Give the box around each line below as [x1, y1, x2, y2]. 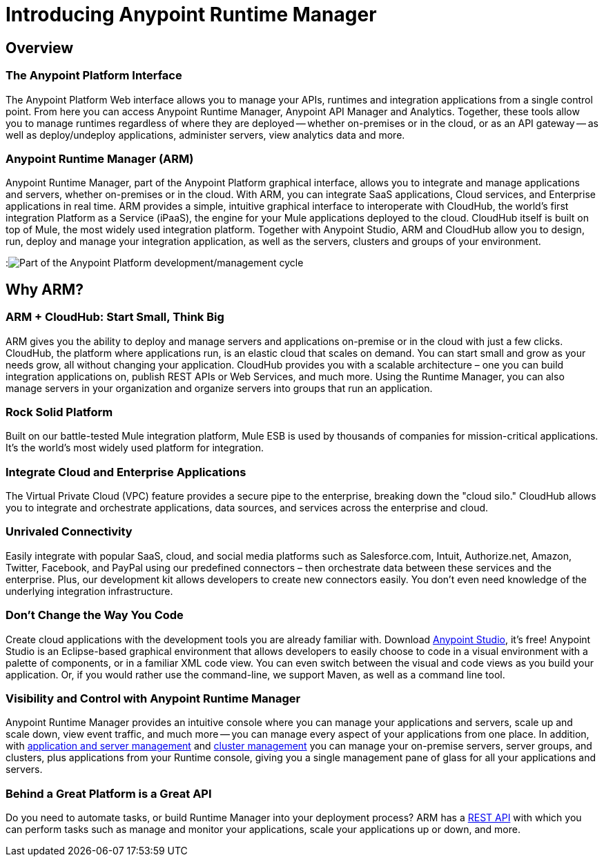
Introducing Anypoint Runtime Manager [6, 3, 377, 26]
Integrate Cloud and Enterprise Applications [6, 464, 246, 479]
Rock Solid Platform [6, 404, 113, 419]
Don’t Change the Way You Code [6, 608, 184, 623]
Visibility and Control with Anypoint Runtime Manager [6, 691, 301, 705]
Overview [6, 39, 74, 57]
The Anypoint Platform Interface [6, 68, 182, 83]
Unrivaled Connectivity [6, 525, 133, 539]
